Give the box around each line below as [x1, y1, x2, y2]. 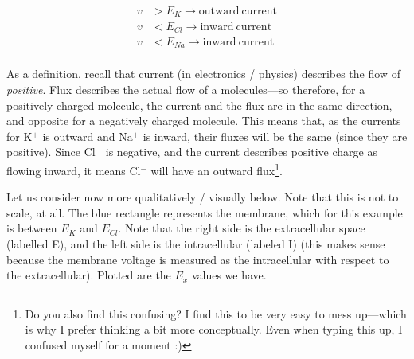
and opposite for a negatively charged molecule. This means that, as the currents [6, 112, 401, 129]
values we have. [191, 267, 267, 283]
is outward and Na [42, 127, 133, 144]
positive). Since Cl [6, 143, 96, 160]
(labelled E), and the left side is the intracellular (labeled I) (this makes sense [6, 236, 385, 252]
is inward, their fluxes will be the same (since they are [143, 127, 408, 144]
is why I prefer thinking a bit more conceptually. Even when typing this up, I [25, 321, 403, 338]
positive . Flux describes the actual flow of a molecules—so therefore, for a [6, 81, 365, 98]
